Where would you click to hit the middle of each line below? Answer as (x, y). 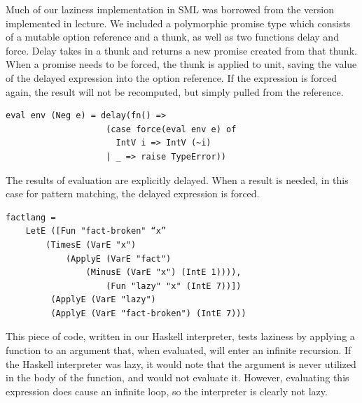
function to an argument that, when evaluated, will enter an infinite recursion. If (179, 350)
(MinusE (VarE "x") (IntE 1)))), (163, 273)
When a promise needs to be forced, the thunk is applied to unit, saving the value (181, 64)
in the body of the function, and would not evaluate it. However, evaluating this (177, 377)
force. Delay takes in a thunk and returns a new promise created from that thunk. (181, 50)
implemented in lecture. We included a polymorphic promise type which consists (178, 23)
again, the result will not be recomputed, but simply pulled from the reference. (175, 91)
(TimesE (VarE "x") (91, 245)
